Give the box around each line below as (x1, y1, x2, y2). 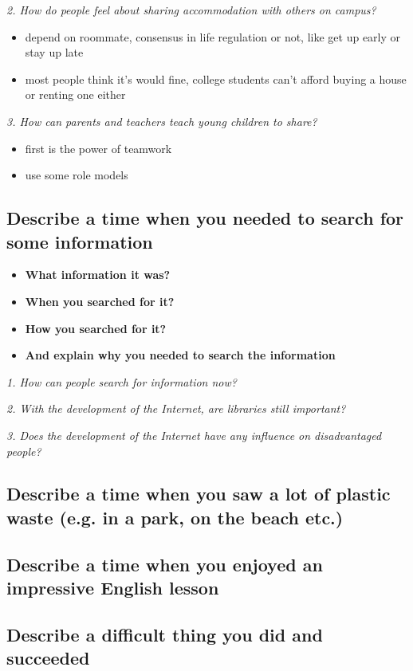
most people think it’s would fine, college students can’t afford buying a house (25, 70, 407, 87)
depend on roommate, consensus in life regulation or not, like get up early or (25, 28, 401, 45)
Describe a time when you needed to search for (6, 206, 404, 230)
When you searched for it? (25, 292, 175, 309)
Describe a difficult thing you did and (6, 622, 323, 646)
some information (6, 229, 153, 253)
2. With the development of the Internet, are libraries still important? (6, 400, 346, 417)
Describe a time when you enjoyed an (6, 551, 323, 576)
